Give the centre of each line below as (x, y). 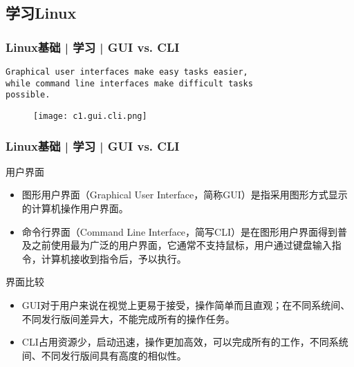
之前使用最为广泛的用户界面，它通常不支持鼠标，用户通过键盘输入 (181, 245)
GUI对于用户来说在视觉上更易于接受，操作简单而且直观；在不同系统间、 (186, 305)
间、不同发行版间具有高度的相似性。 (104, 355)
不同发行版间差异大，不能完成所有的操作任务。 (128, 318)
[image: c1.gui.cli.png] (90, 116)
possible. (28, 95)
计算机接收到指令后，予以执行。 (114, 258)
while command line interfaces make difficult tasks (129, 83)
